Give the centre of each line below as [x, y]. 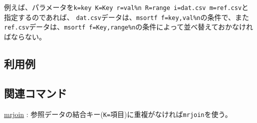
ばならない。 [25, 36]
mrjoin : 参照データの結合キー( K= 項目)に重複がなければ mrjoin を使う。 [118, 114]
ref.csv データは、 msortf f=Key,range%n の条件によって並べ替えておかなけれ [129, 27]
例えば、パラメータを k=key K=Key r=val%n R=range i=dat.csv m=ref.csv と [127, 7]
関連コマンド [35, 93]
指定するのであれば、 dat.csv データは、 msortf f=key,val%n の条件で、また [127, 17]
